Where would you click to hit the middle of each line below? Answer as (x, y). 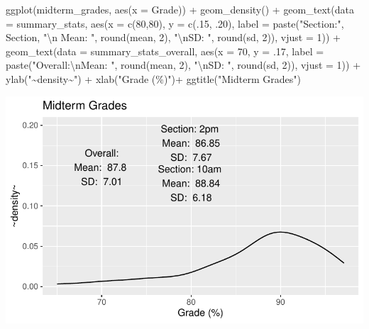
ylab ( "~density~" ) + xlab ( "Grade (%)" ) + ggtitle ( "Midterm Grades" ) (153, 78)
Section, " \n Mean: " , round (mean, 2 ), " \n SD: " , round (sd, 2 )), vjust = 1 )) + (173, 37)
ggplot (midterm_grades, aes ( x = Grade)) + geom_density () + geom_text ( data (180, 9)
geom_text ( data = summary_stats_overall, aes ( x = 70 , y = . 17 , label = (165, 51)
